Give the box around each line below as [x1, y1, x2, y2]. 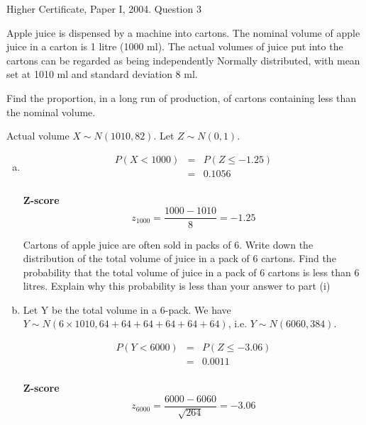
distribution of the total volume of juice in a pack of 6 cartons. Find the [23, 251, 336, 266]
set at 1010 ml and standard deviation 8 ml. [6, 67, 198, 81]
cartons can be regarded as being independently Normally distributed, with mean [6, 52, 360, 67]
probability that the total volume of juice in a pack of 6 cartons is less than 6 [23, 264, 360, 279]
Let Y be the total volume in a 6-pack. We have [23, 302, 231, 317]
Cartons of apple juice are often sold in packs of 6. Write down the [23, 237, 314, 251]
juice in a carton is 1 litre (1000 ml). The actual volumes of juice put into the [6, 39, 343, 54]
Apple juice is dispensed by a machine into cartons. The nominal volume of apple [6, 25, 360, 40]
